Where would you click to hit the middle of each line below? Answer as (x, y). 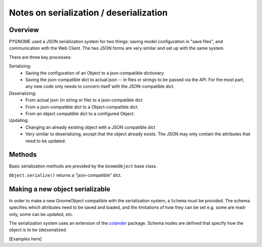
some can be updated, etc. (47, 214)
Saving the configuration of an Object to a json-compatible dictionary (95, 73)
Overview (24, 30)
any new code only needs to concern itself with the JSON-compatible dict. (100, 86)
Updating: (19, 120)
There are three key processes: (40, 57)
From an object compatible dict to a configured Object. (80, 114)
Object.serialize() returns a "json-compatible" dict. (65, 175)
